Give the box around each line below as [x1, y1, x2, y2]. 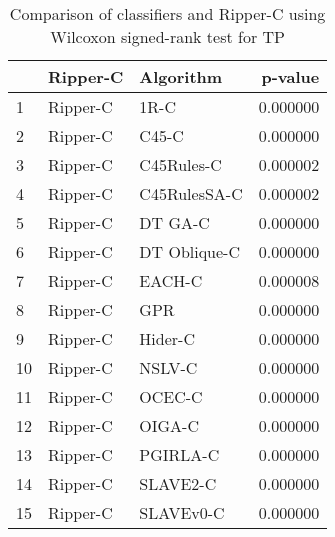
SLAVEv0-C [139, 501, 225, 524]
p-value [261, 65, 320, 88]
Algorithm [139, 65, 223, 88]
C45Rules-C [139, 153, 222, 176]
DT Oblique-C [139, 240, 241, 263]
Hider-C [139, 327, 195, 350]
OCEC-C [139, 385, 203, 408]
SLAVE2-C [139, 472, 217, 495]
